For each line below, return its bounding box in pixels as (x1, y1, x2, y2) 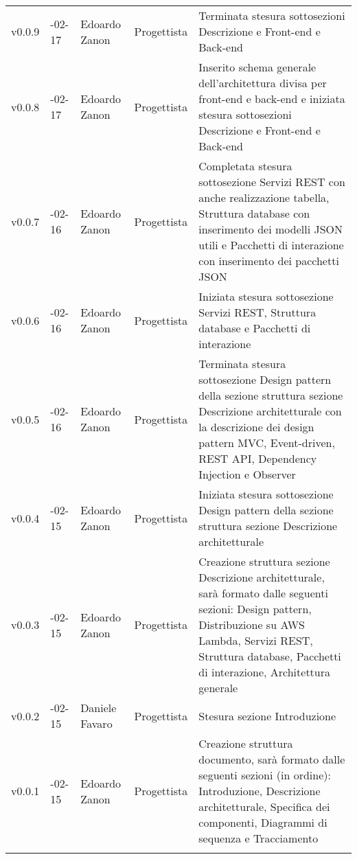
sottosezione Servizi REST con (198, 174, 345, 190)
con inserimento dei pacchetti (198, 253, 339, 268)
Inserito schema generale (198, 59, 316, 75)
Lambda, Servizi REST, (198, 632, 313, 648)
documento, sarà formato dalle (198, 751, 345, 767)
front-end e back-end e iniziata (198, 91, 345, 106)
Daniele (80, 700, 117, 715)
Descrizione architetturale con (198, 403, 342, 419)
